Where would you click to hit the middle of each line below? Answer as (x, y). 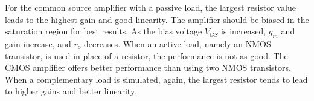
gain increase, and (38, 43)
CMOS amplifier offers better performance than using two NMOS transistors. (148, 67)
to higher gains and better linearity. (71, 91)
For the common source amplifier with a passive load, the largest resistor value (150, 7)
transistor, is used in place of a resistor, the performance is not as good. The (146, 55)
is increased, (244, 31)
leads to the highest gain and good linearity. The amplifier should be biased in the (157, 19)
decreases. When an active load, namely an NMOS (177, 43)
